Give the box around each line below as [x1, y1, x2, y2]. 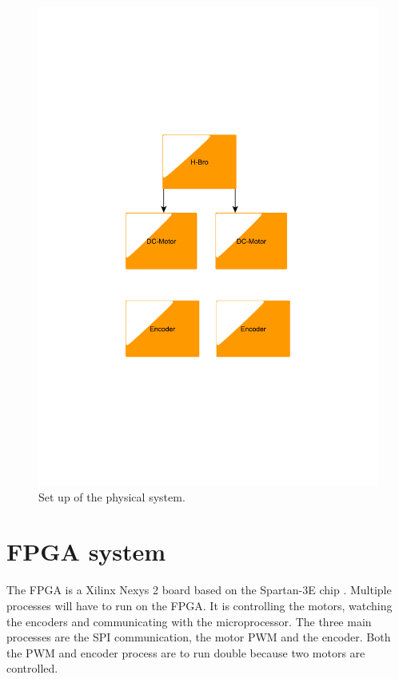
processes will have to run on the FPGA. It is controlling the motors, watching [6, 597, 393, 613]
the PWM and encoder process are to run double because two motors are [6, 644, 365, 661]
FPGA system [6, 535, 166, 568]
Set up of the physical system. [38, 488, 186, 505]
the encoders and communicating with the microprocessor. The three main [6, 613, 372, 629]
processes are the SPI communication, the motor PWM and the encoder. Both [6, 629, 391, 645]
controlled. [6, 660, 58, 677]
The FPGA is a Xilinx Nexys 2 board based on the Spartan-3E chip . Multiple [6, 581, 392, 598]
